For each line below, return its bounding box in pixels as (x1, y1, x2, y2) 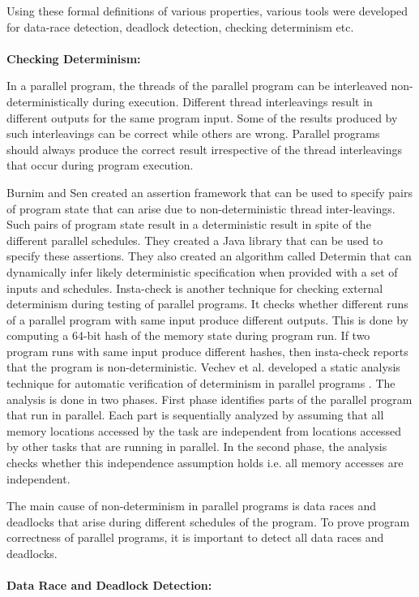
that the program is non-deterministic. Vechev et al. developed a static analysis (6, 359, 400, 376)
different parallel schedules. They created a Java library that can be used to (6, 231, 383, 248)
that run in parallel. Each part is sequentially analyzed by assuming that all (6, 406, 384, 423)
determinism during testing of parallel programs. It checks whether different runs (6, 295, 408, 312)
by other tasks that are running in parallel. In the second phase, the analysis (6, 438, 387, 455)
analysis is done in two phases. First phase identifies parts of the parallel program (6, 390, 413, 407)
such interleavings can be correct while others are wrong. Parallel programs (6, 125, 380, 142)
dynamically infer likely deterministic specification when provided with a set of (6, 263, 398, 280)
